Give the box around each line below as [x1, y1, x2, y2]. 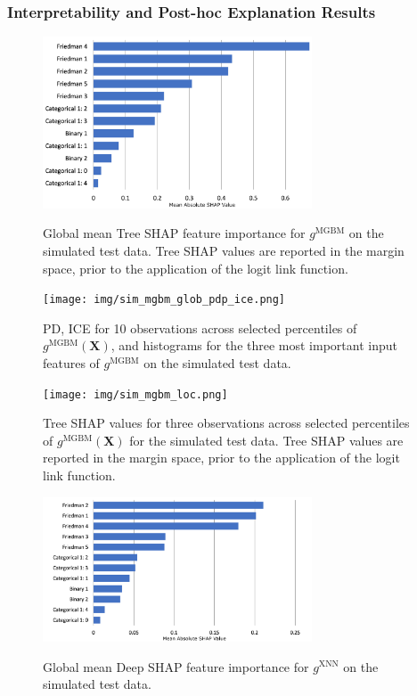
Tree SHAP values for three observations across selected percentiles [43, 414, 410, 432]
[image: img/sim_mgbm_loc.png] [43, 388, 228, 401]
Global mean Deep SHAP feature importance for [43, 657, 309, 676]
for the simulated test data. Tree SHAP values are [129, 430, 404, 449]
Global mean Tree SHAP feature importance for [43, 224, 306, 242]
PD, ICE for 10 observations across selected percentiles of [43, 318, 357, 337]
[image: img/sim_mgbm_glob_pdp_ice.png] [43, 293, 286, 307]
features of [43, 353, 100, 372]
